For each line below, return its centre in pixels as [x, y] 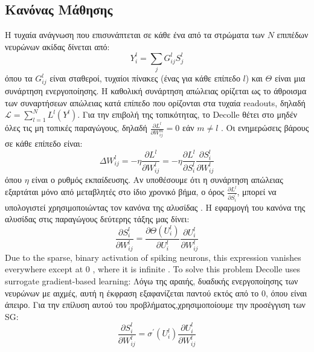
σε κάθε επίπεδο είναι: [44, 143]
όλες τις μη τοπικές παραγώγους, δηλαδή [76, 128]
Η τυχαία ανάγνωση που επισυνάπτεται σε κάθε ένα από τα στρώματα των [135, 35]
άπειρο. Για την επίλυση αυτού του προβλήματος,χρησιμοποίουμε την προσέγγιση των [155, 305]
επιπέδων [293, 35]
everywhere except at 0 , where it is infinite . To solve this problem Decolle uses [153, 269]
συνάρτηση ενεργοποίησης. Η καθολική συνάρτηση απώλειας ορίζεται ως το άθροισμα [156, 90]
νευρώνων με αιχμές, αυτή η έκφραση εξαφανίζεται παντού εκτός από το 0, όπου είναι [156, 293]
